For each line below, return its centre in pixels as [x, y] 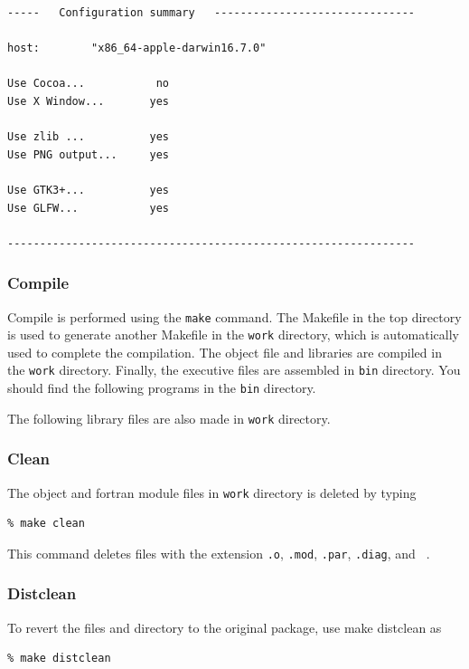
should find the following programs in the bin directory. [162, 388]
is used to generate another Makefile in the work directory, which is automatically [233, 334]
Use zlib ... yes [88, 137]
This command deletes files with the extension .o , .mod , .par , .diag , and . [219, 553]
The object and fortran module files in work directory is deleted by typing [212, 492]
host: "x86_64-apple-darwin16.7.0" [137, 48]
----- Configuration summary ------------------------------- [211, 13]
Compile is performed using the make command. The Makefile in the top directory [234, 316]
